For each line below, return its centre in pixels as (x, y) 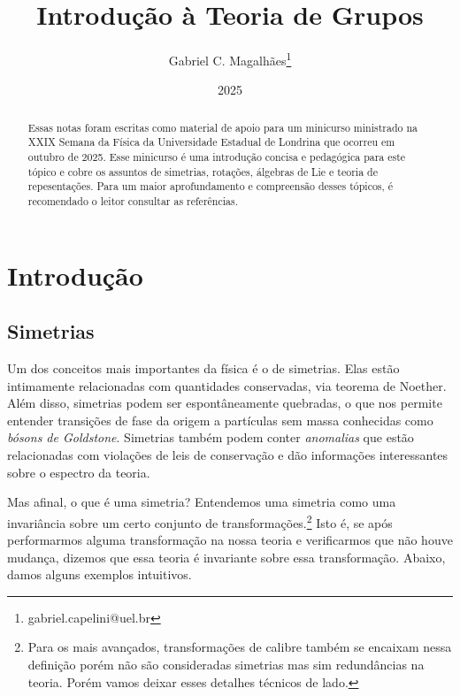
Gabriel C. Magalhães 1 (230, 59)
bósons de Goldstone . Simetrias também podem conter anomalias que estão (211, 437)
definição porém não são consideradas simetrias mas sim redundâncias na (226, 665)
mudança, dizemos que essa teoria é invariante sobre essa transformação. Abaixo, (226, 557)
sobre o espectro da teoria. (79, 472)
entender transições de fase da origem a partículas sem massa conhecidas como (220, 420)
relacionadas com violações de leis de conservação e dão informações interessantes (228, 455)
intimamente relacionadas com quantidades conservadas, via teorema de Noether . (227, 385)
